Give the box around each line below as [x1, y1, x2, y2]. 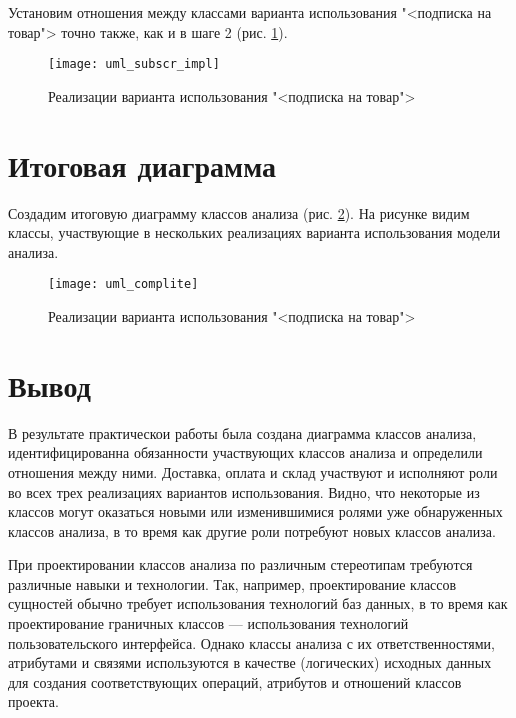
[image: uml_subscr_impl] [48, 57, 220, 72]
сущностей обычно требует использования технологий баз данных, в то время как [8, 593, 508, 614]
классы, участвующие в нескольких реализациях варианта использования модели [8, 222, 501, 243]
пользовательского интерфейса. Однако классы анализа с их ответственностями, [8, 632, 495, 653]
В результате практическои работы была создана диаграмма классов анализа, [8, 422, 477, 443]
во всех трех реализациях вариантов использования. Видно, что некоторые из [8, 481, 480, 502]
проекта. [8, 691, 59, 712]
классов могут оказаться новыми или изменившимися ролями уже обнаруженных [8, 501, 503, 522]
